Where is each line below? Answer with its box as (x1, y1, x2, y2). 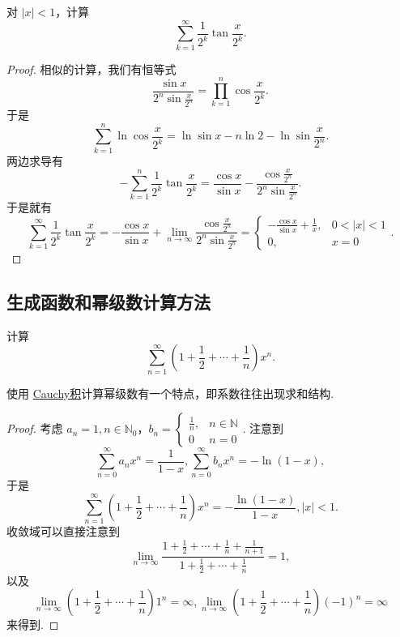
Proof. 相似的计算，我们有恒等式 (6, 60, 177, 77)
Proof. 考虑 (6, 420, 63, 437)
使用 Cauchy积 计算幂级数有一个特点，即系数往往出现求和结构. (6, 384, 334, 401)
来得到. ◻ (6, 616, 59, 633)
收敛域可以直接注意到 (6, 523, 120, 540)
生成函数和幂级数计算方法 (6, 289, 211, 314)
